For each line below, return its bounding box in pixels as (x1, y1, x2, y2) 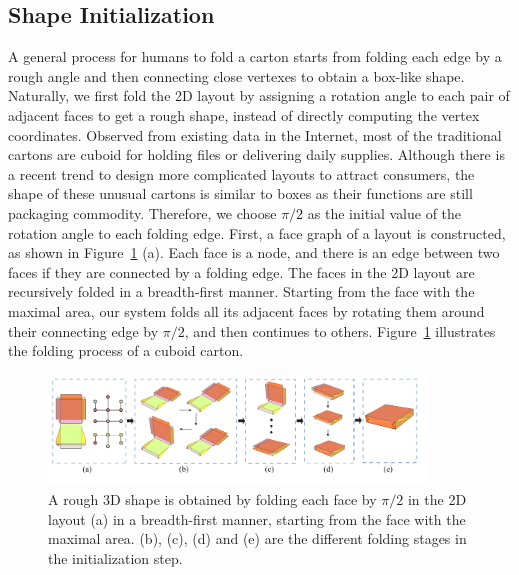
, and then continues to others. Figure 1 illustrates (184, 320, 496, 341)
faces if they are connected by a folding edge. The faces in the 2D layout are (8, 261, 475, 282)
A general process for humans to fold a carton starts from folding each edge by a (8, 46, 502, 67)
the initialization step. (48, 547, 183, 568)
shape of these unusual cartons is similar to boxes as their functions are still (8, 183, 473, 204)
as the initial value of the (307, 202, 462, 223)
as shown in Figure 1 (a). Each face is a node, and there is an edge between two (8, 242, 500, 263)
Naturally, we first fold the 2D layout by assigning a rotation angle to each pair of (8, 85, 510, 106)
